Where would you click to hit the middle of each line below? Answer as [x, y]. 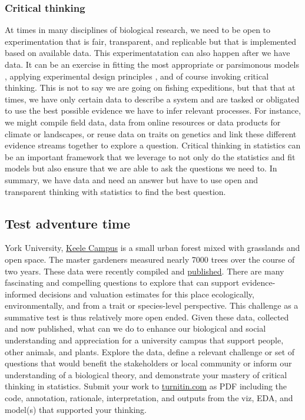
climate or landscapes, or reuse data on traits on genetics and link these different [151, 133]
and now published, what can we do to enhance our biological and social [135, 328]
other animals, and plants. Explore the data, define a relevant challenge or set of [150, 351]
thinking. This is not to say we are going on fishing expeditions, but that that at [150, 87]
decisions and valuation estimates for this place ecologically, [147, 294]
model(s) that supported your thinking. [76, 409]
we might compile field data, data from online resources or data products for [143, 122]
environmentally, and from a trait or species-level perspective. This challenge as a [152, 305]
